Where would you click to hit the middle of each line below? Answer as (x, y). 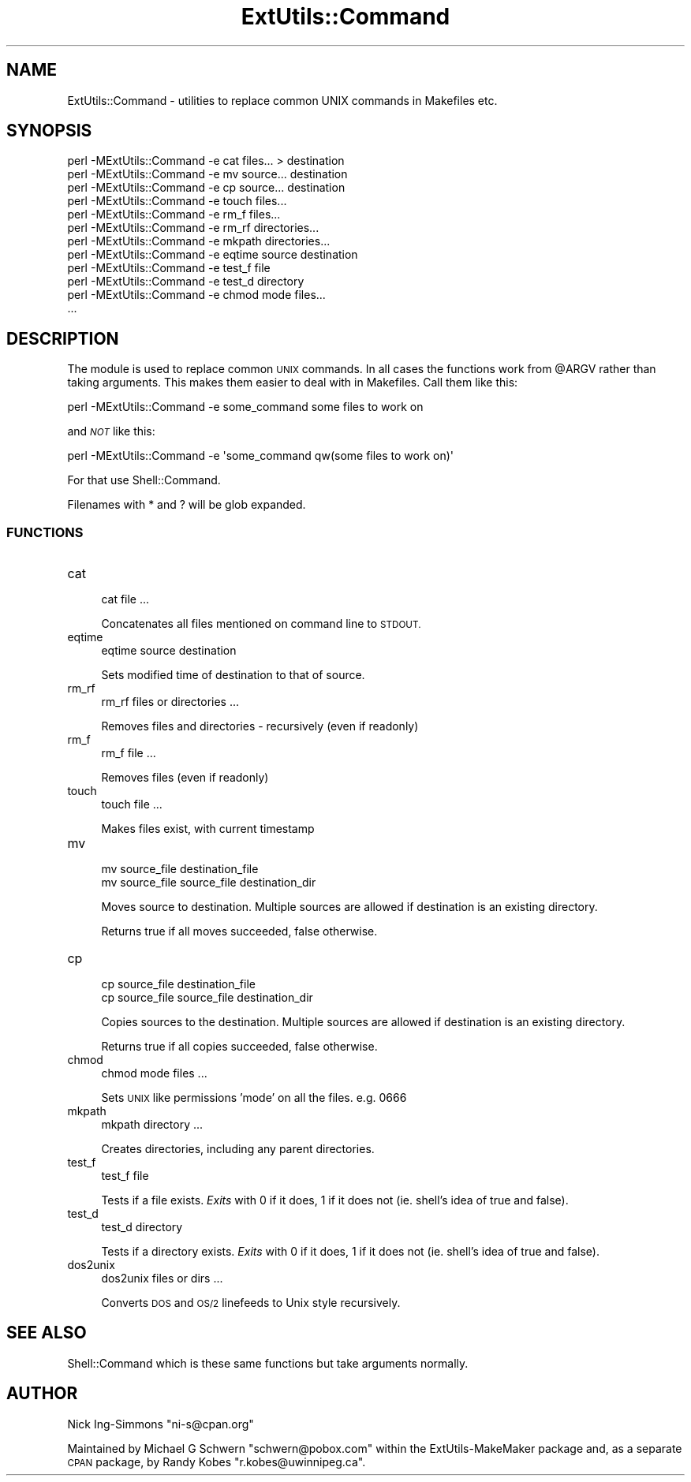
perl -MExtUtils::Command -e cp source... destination (206, 188)
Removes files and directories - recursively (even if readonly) (260, 726)
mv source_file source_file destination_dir (209, 883)
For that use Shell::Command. (144, 480)
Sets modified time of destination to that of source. (233, 675)
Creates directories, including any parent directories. (238, 1149)
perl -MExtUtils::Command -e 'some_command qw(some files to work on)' (261, 456)
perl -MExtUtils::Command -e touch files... (177, 201)
